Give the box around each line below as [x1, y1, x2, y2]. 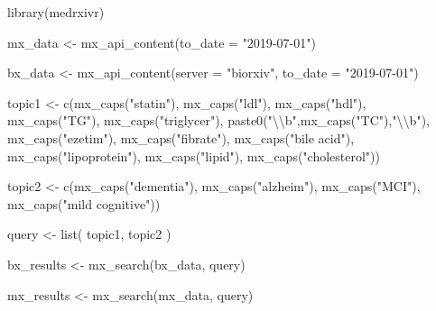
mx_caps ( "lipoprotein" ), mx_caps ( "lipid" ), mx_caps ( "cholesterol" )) [7, 146, 381, 165]
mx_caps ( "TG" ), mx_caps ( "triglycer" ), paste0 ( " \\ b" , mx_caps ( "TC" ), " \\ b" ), [7, 111, 430, 130]
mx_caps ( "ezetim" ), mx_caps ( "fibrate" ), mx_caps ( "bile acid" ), [7, 128, 355, 147]
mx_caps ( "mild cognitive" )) [7, 194, 161, 213]
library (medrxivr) [7, 3, 105, 21]
